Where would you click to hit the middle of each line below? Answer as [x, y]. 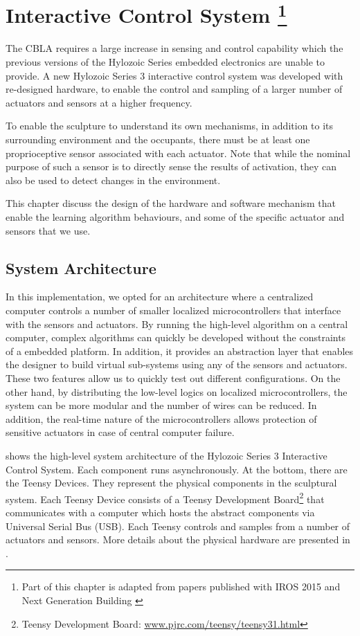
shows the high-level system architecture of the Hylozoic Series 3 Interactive [166, 455]
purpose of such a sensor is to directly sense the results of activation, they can [171, 166]
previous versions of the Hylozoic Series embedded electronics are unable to [165, 62]
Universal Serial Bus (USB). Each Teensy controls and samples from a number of [178, 526]
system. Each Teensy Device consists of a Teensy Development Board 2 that [165, 498]
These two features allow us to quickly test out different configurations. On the [173, 378]
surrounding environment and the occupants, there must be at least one [158, 139]
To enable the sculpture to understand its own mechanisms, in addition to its [170, 126]
